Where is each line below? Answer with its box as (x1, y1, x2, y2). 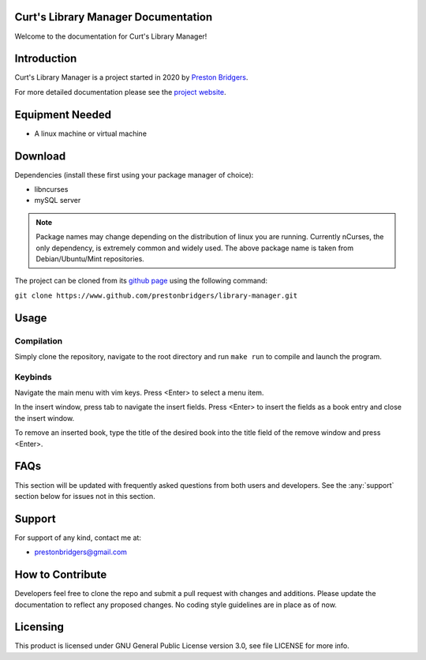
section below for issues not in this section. (14, 491, 155, 501)
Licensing (14, 621, 65, 634)
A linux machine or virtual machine (34, 129, 148, 138)
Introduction (14, 52, 77, 66)
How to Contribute (14, 568, 107, 582)
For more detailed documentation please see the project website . (14, 87, 226, 96)
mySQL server (34, 196, 81, 205)
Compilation (14, 336, 63, 347)
